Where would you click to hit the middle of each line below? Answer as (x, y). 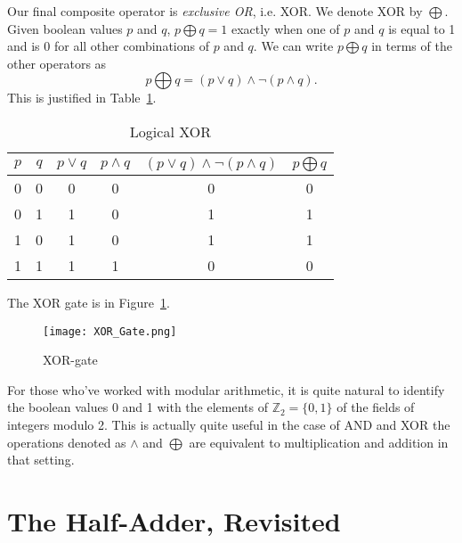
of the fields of (376, 407)
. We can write (293, 46)
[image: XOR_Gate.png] (110, 331)
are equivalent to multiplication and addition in (319, 442)
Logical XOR (170, 131)
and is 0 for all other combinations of (108, 46)
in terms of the (412, 46)
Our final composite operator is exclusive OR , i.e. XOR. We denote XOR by (215, 11)
